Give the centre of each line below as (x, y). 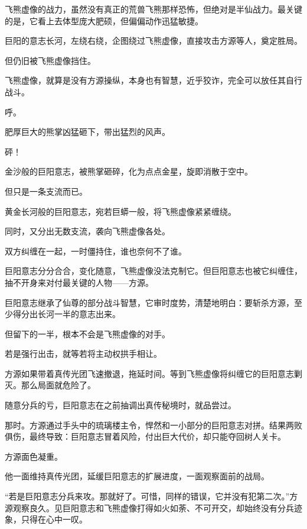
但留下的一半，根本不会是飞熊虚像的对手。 (87, 333)
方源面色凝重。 (34, 456)
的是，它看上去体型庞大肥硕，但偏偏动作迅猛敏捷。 (104, 20)
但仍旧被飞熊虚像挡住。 (50, 60)
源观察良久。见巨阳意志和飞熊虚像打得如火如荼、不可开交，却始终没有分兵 (149, 507)
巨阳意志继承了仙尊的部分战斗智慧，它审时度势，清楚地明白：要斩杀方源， (149, 302)
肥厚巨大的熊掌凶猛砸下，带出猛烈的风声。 (87, 132)
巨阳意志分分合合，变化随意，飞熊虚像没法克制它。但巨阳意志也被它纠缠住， (153, 271)
